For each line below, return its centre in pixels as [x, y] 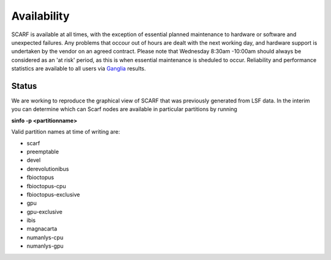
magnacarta [42, 229]
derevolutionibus [48, 169]
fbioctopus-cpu [46, 186]
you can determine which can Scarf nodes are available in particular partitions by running [124, 109]
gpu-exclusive [44, 212]
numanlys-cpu [45, 237]
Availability [40, 16]
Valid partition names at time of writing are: [66, 132]
